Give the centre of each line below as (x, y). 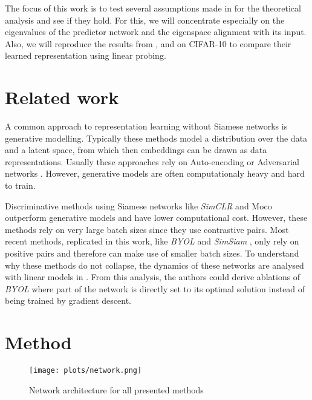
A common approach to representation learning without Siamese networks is (146, 126)
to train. (20, 185)
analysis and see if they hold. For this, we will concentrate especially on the (145, 20)
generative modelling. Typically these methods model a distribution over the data (156, 138)
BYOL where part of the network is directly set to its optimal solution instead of (155, 288)
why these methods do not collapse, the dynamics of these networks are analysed (154, 265)
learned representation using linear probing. (86, 55)
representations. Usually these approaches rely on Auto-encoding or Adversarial (152, 161)
